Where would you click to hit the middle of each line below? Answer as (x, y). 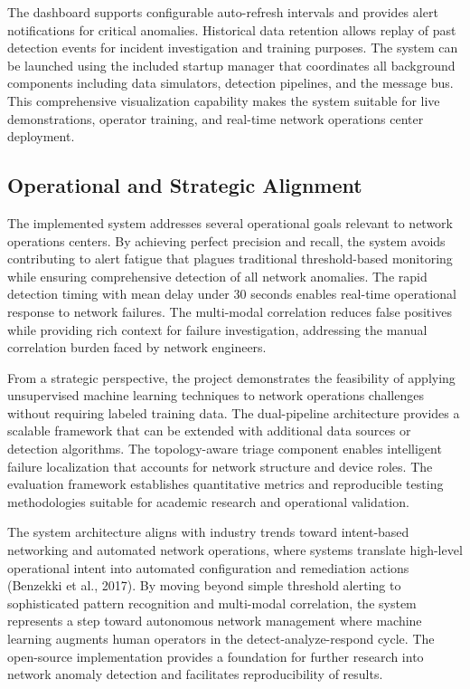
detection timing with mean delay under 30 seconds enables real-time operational (232, 294)
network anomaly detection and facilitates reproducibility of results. (195, 674)
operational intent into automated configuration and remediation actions (208, 567)
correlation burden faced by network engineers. (137, 347)
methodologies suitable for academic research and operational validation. (208, 501)
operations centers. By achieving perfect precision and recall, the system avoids (226, 240)
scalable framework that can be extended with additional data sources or (209, 431)
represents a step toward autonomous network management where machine (215, 621)
